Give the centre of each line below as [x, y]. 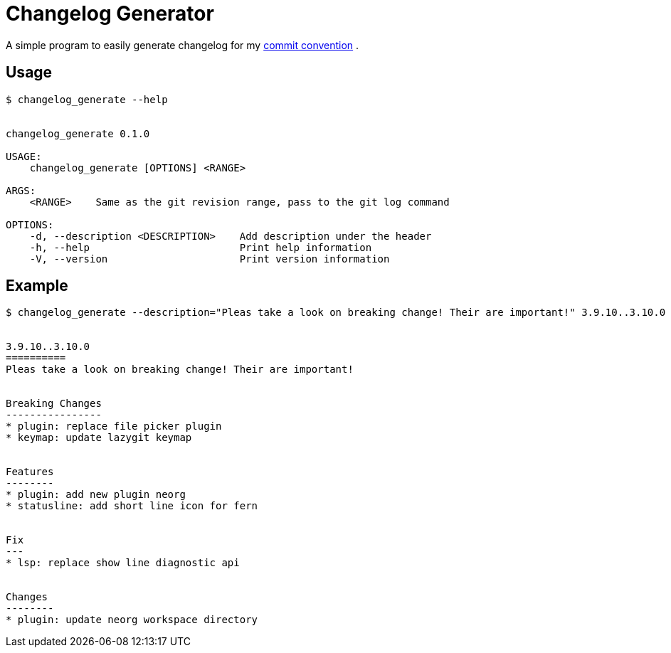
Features [30, 472]
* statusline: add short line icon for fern [132, 506]
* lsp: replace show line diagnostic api [123, 563]
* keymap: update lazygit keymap [99, 438]
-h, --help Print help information [201, 247]
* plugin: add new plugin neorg [96, 495]
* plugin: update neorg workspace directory [132, 620]
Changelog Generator [110, 14]
